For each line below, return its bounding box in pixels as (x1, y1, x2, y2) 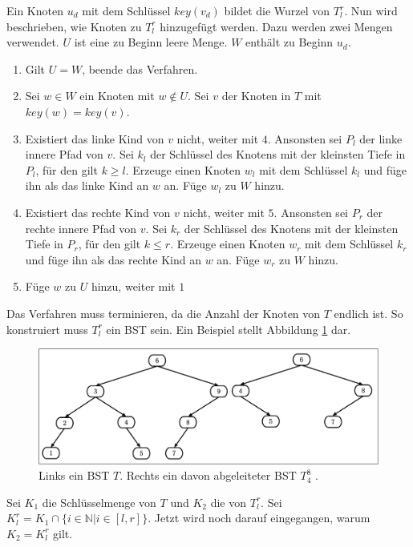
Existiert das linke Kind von (25, 130, 164, 147)
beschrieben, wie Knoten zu (6, 18, 142, 34)
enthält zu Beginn (245, 34, 334, 50)
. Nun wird (344, 2, 398, 18)
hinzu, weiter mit (91, 278, 176, 295)
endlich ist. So (334, 304, 403, 321)
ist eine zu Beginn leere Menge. (74, 34, 228, 50)
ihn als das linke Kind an (25, 177, 149, 194)
